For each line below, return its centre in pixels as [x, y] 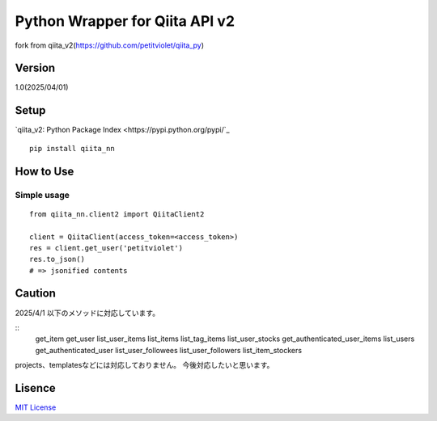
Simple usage [42, 195]
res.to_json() [57, 259]
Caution [36, 294]
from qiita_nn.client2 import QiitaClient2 [117, 214]
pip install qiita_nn [72, 148]
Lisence [35, 388]
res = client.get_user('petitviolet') [106, 248]
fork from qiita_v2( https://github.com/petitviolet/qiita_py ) [110, 45]
